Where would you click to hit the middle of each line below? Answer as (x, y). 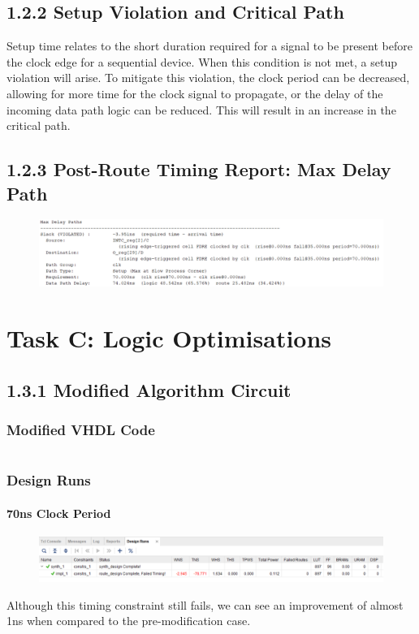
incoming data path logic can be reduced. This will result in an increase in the (201, 109)
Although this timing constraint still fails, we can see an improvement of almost (205, 604)
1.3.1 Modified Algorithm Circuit (149, 389)
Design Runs (49, 480)
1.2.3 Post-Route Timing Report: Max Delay (199, 169)
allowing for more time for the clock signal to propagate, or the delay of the (195, 93)
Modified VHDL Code (81, 429)
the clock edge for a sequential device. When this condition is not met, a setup (202, 61)
